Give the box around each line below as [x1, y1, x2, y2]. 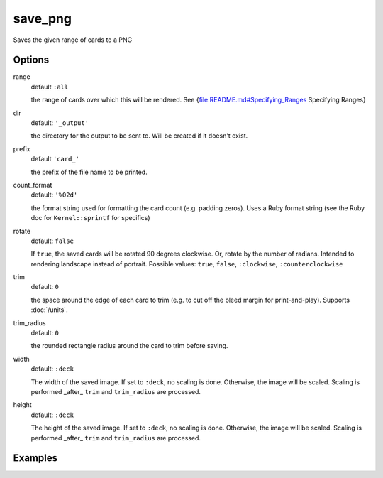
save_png [13, 11, 72, 26]
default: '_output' [30, 119, 89, 127]
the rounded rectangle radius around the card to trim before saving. [30, 342, 228, 350]
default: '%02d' [30, 190, 78, 199]
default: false [30, 237, 74, 245]
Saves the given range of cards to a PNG [13, 36, 133, 44]
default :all [30, 82, 69, 91]
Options [13, 54, 50, 66]
